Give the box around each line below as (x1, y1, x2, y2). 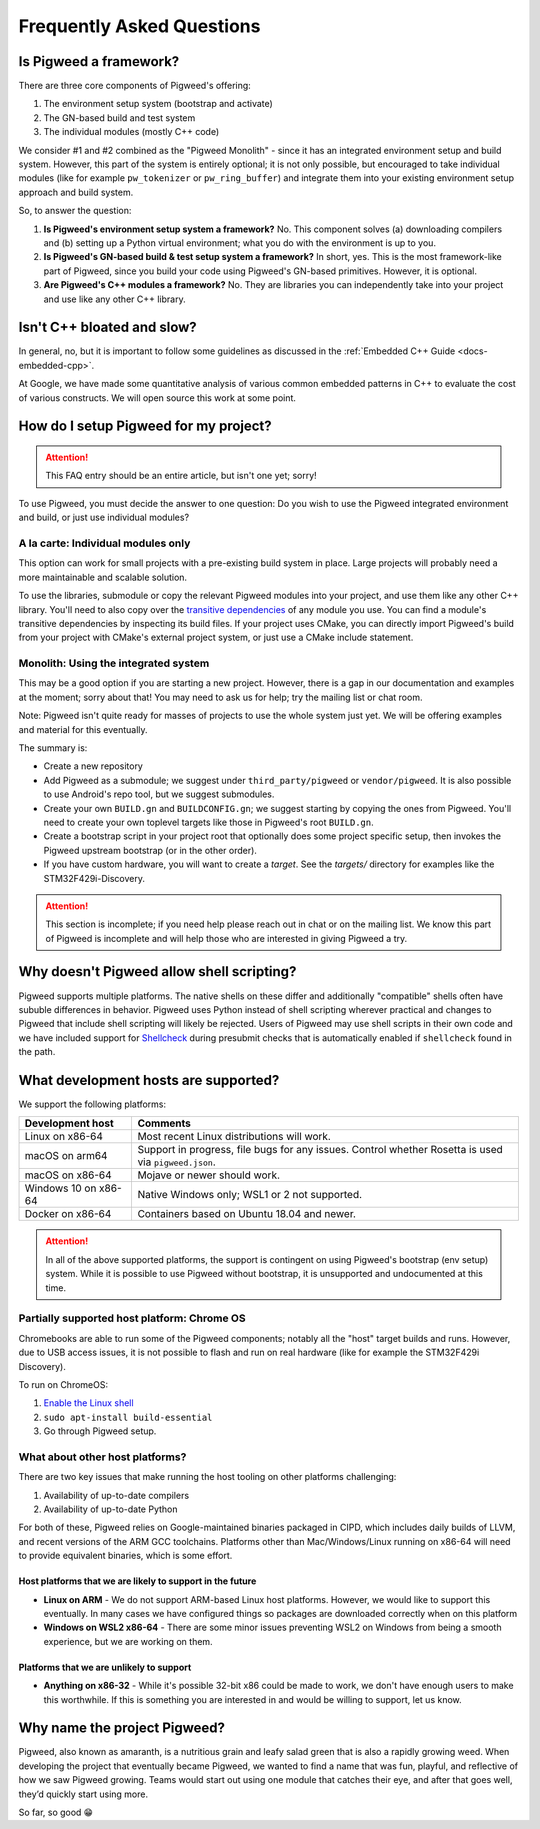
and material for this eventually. (18, 723, 149, 735)
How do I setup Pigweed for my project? (18, 418, 272, 435)
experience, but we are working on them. (43, 1635, 214, 1647)
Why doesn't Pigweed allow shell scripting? (18, 963, 297, 980)
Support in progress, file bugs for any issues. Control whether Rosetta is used (137, 1143, 504, 1157)
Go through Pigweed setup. (43, 1425, 157, 1437)
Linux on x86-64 (24, 1130, 104, 1144)
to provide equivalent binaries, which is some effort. (18, 1550, 233, 1562)
